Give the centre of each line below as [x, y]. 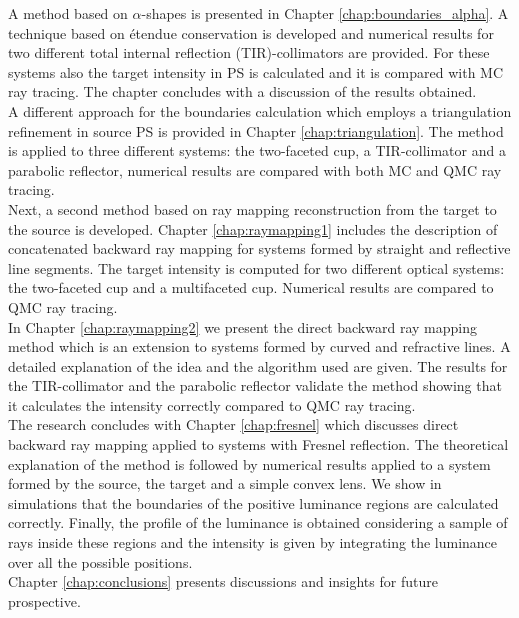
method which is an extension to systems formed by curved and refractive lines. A [259, 346]
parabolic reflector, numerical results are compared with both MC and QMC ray [255, 169]
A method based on [68, 13]
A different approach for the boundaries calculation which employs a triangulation [260, 110]
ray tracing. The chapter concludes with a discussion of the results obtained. [242, 91]
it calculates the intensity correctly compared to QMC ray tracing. [212, 404]
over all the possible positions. [100, 561]
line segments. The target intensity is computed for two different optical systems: [256, 267]
